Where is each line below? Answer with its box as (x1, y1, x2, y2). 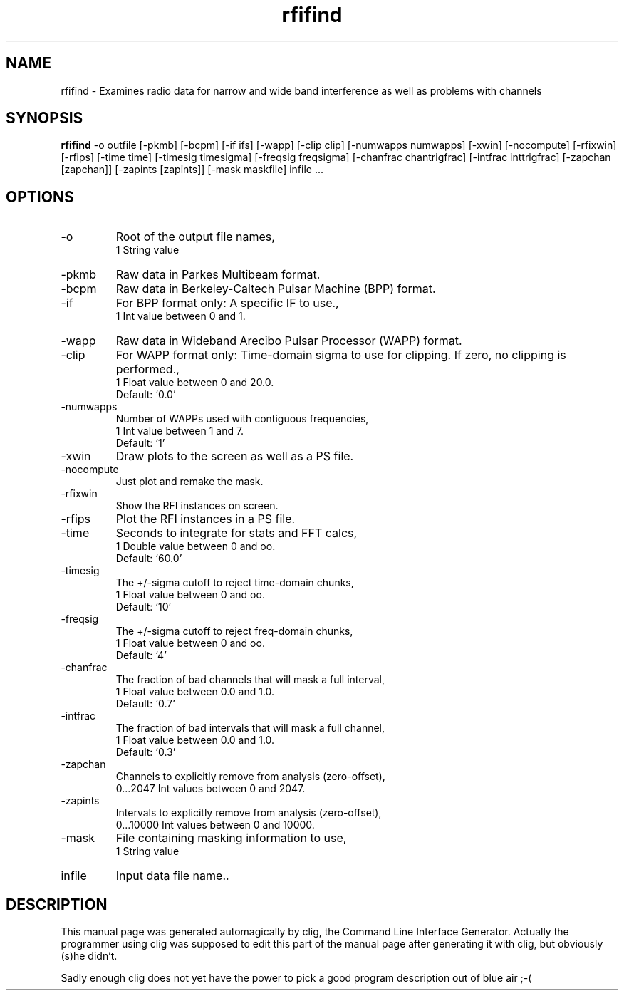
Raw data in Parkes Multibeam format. (115, 267, 321, 282)
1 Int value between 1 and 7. (115, 425, 244, 437)
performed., (115, 362, 180, 377)
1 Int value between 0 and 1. (115, 310, 246, 323)
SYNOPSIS (6, 109, 83, 128)
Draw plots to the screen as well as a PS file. (115, 449, 354, 464)
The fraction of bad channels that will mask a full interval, (115, 673, 385, 686)
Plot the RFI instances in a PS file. (115, 512, 296, 526)
